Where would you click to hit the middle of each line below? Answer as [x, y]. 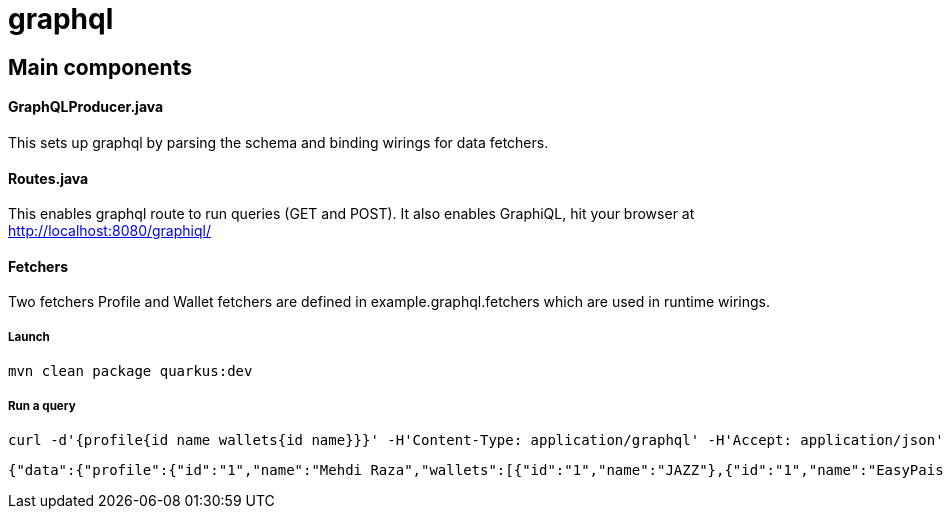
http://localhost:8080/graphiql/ [109, 231]
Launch [29, 336]
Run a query [42, 405]
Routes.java [48, 178]
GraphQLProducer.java [86, 107]
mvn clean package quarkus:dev [130, 371]
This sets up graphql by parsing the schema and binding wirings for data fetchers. [278, 142]
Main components [100, 67]
